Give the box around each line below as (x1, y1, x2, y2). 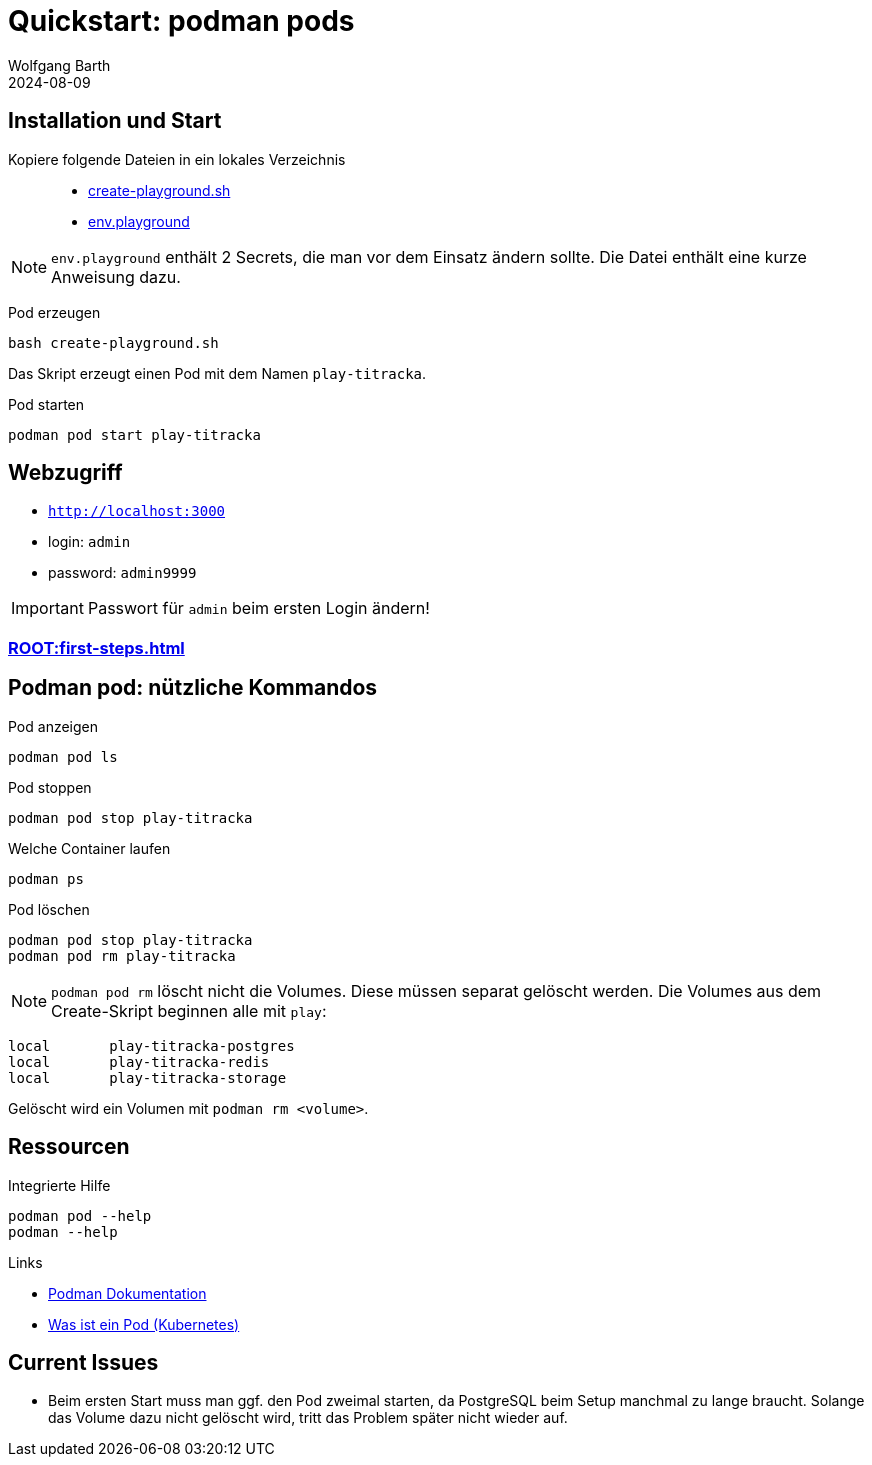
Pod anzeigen (8, 717, 99, 735)
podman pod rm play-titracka (8, 947, 236, 964)
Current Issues (8, 1349, 159, 1375)
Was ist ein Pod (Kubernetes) (48, 1315, 240, 1333)
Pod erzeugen (8, 303, 101, 321)
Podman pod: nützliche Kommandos (8, 675, 378, 701)
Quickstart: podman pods (8, 4, 355, 38)
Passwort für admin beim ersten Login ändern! (87, 598, 430, 619)
